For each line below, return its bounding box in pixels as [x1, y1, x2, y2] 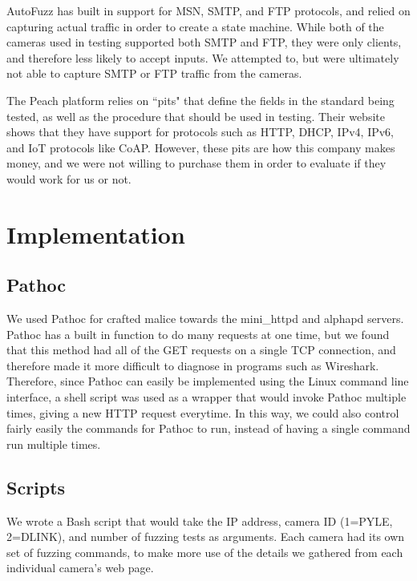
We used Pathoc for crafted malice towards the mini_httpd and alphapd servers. [6, 310, 404, 327]
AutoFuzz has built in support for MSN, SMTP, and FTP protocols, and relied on [6, 2, 411, 18]
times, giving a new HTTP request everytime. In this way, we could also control [6, 404, 399, 421]
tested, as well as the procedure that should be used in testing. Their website [6, 107, 385, 124]
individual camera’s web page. [6, 559, 154, 576]
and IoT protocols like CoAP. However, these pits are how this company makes [6, 139, 395, 155]
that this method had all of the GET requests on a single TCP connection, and [6, 341, 396, 358]
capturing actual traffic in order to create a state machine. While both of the [6, 18, 384, 34]
